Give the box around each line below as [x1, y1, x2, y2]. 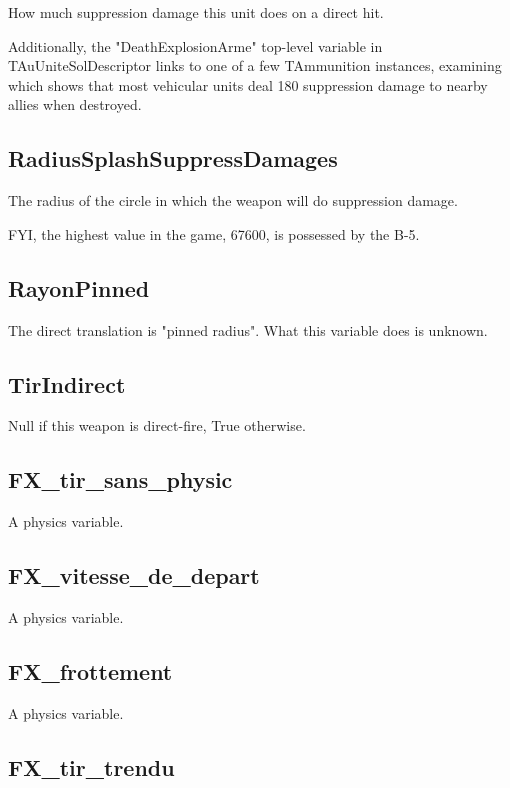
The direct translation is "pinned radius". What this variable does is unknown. [8, 319, 488, 340]
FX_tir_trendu [8, 751, 175, 782]
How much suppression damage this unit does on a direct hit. [8, 2, 384, 22]
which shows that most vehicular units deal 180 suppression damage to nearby [8, 74, 488, 95]
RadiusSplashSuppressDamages [8, 143, 338, 174]
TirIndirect [8, 368, 126, 399]
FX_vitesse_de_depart [8, 560, 260, 591]
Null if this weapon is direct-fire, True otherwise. [8, 415, 306, 436]
